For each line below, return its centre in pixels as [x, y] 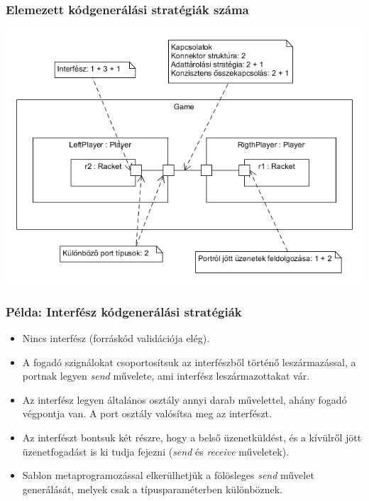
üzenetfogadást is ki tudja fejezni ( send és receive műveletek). [156, 451]
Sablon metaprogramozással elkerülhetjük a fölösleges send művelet [168, 475]
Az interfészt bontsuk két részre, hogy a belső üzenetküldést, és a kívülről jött [192, 437]
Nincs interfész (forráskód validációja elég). [116, 337]
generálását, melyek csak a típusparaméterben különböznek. [153, 489]
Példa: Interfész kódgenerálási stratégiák [124, 311]
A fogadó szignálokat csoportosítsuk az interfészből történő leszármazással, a [189, 362]
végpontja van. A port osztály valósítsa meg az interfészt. [147, 413]
